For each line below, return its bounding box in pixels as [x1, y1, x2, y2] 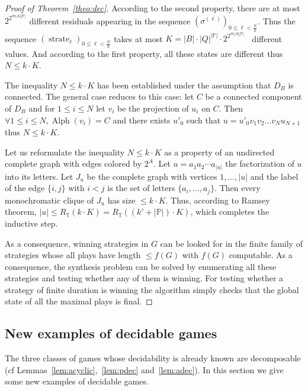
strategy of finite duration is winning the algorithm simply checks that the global [5, 283, 299, 295]
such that [186, 113, 221, 126]
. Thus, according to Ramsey [165, 193, 270, 206]
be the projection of [117, 101, 189, 114]
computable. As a [229, 249, 293, 261]
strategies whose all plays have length [5, 249, 141, 261]
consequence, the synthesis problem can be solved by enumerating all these [5, 260, 277, 272]
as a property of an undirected [164, 145, 275, 158]
